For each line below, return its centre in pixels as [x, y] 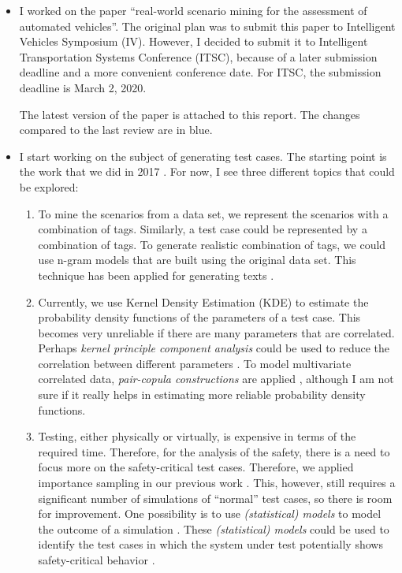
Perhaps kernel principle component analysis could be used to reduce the [214, 348]
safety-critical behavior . [97, 560]
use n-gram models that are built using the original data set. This [197, 260]
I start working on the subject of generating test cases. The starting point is [203, 156]
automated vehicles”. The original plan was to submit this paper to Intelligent [207, 26]
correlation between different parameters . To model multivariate [195, 363]
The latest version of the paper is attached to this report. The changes [190, 114]
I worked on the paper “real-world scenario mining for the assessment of [193, 10]
